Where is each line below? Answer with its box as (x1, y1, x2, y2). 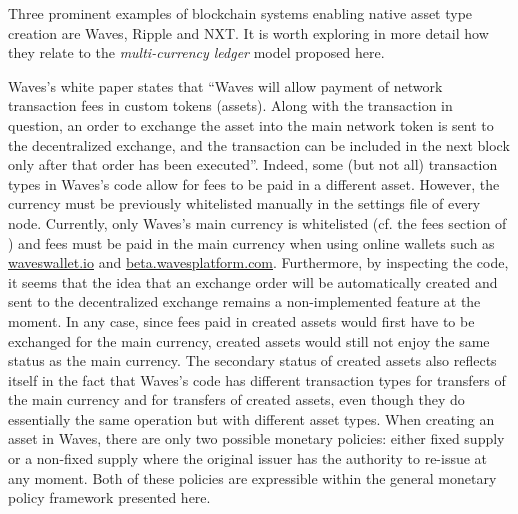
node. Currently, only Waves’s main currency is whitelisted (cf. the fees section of (8, 212, 507, 233)
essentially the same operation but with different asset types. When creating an (8, 408, 495, 429)
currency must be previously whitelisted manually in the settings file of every (8, 193, 481, 214)
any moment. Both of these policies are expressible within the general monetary (8, 467, 497, 488)
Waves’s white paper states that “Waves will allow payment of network (8, 75, 443, 96)
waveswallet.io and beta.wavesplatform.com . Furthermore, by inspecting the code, (8, 252, 509, 273)
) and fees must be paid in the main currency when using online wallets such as (8, 232, 495, 253)
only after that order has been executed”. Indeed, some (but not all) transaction (8, 154, 498, 175)
